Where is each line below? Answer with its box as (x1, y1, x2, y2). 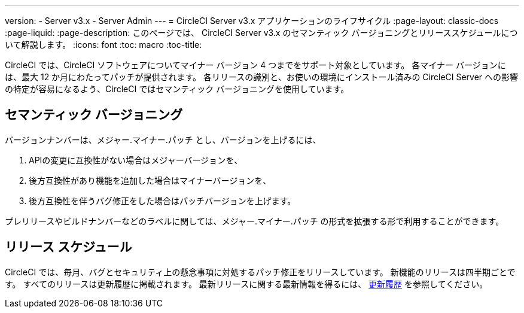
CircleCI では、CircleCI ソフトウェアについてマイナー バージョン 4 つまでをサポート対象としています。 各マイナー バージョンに (5, 60, 506, 70)
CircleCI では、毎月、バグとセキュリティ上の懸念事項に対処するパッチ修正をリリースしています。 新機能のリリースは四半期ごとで (5, 266, 516, 277)
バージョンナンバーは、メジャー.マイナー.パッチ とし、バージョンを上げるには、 (5, 134, 321, 145)
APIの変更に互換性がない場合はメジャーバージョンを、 (29, 154, 243, 165)
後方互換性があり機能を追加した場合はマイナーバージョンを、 (29, 175, 272, 186)
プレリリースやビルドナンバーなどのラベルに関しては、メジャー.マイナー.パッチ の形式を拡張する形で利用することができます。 (5, 215, 504, 226)
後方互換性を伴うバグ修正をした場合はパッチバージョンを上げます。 (29, 195, 296, 206)
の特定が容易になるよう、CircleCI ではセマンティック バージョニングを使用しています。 (5, 84, 349, 94)
